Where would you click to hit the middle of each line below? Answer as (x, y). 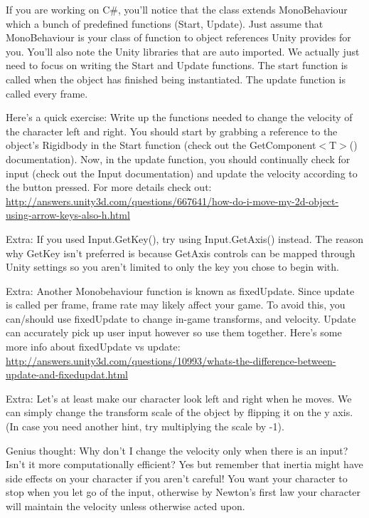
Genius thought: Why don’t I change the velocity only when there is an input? (177, 450)
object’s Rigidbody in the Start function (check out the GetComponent (161, 145)
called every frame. (47, 93)
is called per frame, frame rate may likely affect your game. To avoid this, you (176, 305)
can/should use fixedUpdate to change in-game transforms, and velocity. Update (181, 318)
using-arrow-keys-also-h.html (68, 215)
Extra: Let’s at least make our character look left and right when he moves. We (179, 398)
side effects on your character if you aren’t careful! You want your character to (177, 478)
